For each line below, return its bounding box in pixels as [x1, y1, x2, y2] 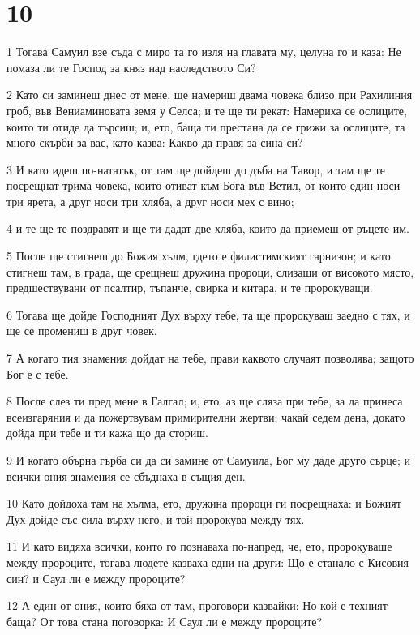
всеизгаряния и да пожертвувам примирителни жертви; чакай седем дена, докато [6, 408, 405, 425]
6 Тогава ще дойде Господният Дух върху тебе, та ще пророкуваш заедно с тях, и [6, 306, 410, 323]
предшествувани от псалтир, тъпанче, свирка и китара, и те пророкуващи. [6, 279, 373, 296]
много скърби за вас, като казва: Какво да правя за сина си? [6, 134, 303, 151]
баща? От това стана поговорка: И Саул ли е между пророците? [6, 612, 323, 629]
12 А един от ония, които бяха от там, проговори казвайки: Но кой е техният [6, 597, 388, 614]
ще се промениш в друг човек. [6, 322, 157, 339]
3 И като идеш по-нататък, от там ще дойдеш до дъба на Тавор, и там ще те [6, 161, 385, 178]
